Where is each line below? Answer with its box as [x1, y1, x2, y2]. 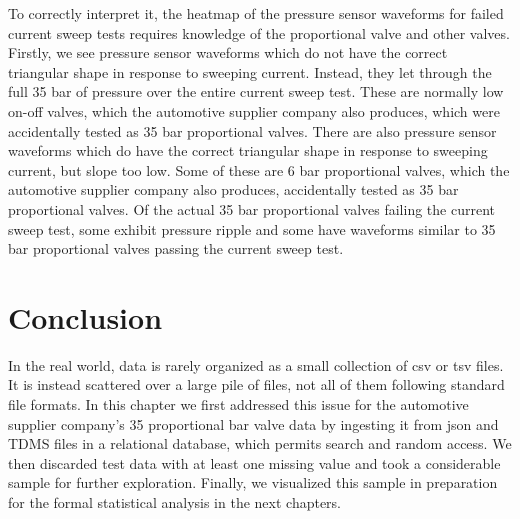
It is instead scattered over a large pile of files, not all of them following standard [8, 374, 505, 395]
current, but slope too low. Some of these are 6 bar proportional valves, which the [8, 159, 510, 180]
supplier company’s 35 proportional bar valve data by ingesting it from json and [8, 413, 499, 434]
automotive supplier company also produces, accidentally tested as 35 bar [8, 179, 459, 200]
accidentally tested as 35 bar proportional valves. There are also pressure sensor [8, 120, 497, 141]
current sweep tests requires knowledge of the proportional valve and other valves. [8, 22, 510, 43]
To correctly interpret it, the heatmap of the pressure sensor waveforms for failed [8, 3, 504, 23]
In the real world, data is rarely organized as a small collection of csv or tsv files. [8, 354, 504, 375]
